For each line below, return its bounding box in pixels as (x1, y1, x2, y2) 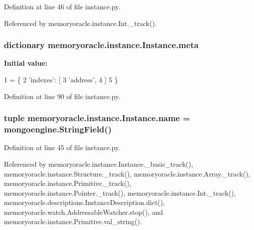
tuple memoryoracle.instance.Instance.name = (4, 112, 190, 124)
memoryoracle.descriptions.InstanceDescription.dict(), (4, 197, 165, 207)
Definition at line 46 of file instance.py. (4, 1, 121, 11)
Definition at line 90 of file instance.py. (4, 91, 121, 101)
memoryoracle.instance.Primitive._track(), (4, 178, 131, 188)
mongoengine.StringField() (4, 123, 112, 135)
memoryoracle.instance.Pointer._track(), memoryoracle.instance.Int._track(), (4, 187, 236, 198)
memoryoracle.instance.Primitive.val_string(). (4, 216, 142, 227)
